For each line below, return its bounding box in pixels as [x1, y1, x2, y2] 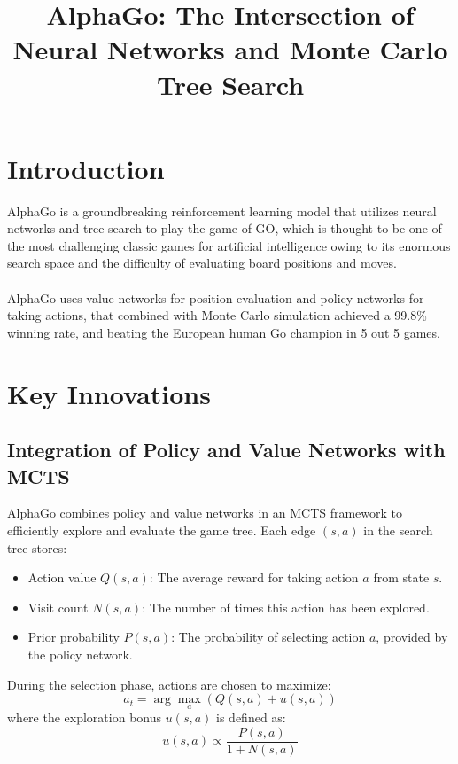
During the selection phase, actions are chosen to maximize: [7, 674, 331, 693]
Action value [27, 568, 97, 587]
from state [373, 568, 430, 587]
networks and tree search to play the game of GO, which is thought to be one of [7, 219, 442, 238]
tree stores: [7, 538, 67, 557]
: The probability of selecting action [171, 628, 366, 646]
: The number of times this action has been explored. [142, 597, 430, 616]
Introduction [7, 150, 165, 186]
